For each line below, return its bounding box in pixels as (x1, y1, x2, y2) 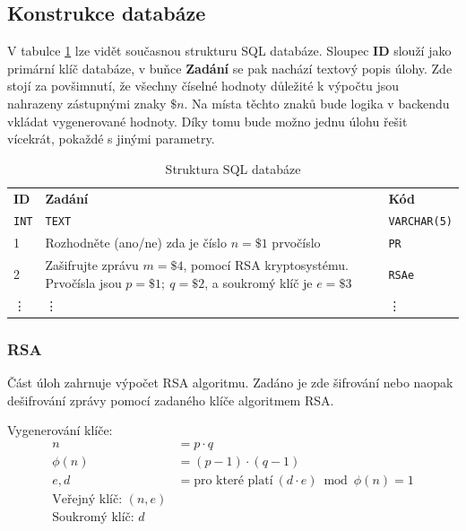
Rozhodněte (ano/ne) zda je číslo (45, 233, 227, 252)
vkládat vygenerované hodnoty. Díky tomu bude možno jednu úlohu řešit (7, 111, 408, 130)
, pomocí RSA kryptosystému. (183, 256, 349, 274)
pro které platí (194, 474, 273, 487)
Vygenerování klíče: (7, 421, 113, 440)
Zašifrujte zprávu (45, 256, 139, 274)
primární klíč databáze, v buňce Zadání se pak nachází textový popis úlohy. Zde (7, 58, 453, 77)
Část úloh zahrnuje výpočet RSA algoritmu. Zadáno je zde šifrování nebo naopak (7, 373, 453, 392)
